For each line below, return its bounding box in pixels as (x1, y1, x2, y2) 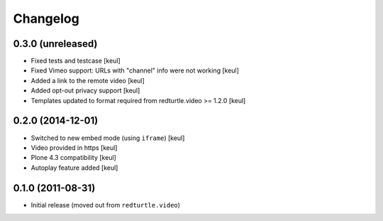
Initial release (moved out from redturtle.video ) (30, 200, 181, 209)
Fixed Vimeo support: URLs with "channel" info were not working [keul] (30, 66, 239, 75)
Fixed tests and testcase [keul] (30, 57, 121, 65)
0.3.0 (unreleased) (13, 38, 98, 50)
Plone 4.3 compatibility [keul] (30, 153, 116, 162)
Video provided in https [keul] (30, 143, 118, 152)
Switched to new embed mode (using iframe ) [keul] (30, 134, 185, 142)
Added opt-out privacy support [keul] (30, 86, 140, 95)
